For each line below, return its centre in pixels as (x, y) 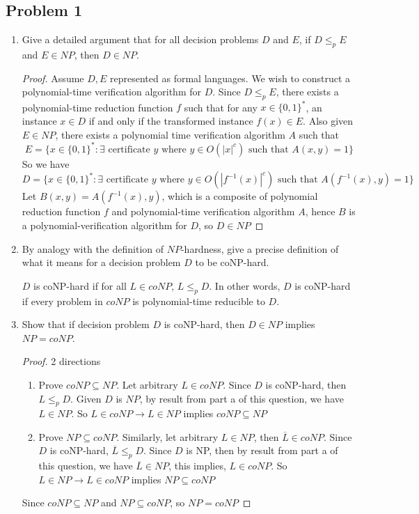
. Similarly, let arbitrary (167, 436)
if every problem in (62, 301)
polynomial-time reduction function (97, 107)
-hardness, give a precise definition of (260, 248)
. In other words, (245, 285)
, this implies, (197, 466)
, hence (320, 211)
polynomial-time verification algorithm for (112, 92)
